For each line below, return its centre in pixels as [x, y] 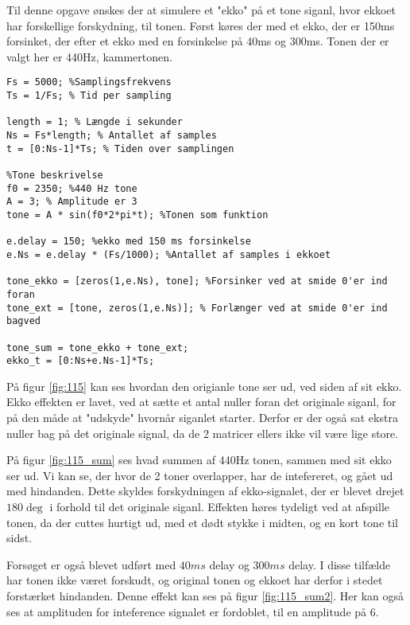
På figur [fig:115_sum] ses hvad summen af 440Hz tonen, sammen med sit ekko [199, 460]
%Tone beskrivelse [55, 175]
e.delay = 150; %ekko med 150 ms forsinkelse [129, 242]
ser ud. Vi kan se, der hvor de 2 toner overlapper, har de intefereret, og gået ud [200, 475]
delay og [229, 564]
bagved [23, 321]
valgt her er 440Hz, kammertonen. [89, 56]
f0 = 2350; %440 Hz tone [72, 188]
